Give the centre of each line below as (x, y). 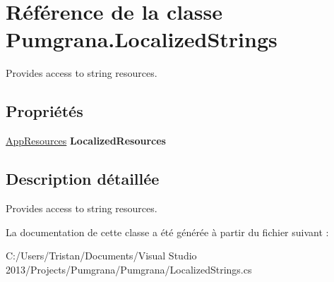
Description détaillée (83, 179)
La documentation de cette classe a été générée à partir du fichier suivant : (167, 232)
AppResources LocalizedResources (86, 141)
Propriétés (44, 111)
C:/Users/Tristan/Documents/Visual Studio (101, 256)
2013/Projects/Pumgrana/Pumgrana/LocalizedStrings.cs (129, 269)
